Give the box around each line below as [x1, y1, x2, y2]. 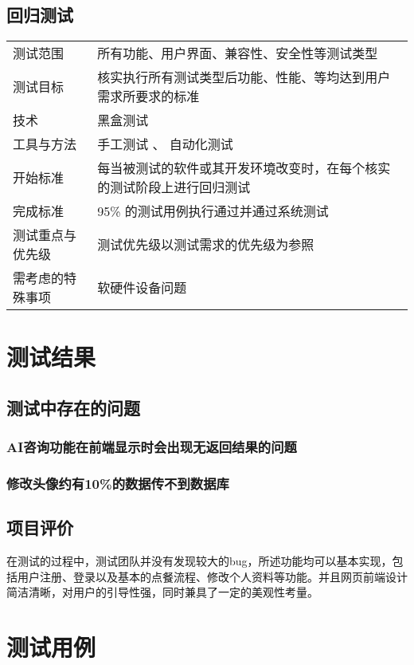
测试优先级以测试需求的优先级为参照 [97, 235, 314, 254]
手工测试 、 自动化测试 [97, 135, 233, 154]
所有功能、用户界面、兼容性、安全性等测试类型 [97, 44, 378, 63]
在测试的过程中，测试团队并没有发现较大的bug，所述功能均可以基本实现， [6, 553, 393, 569]
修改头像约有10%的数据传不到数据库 [6, 474, 229, 494]
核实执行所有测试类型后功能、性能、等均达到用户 [97, 68, 391, 87]
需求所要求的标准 [97, 87, 200, 106]
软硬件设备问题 [97, 278, 187, 297]
